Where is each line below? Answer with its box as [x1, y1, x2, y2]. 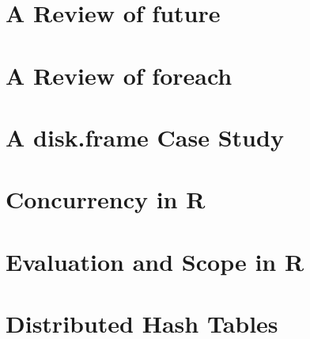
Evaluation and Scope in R [6, 245, 304, 277]
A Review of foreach [6, 59, 232, 91]
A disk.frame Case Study [6, 120, 284, 153]
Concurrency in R [6, 183, 206, 215]
